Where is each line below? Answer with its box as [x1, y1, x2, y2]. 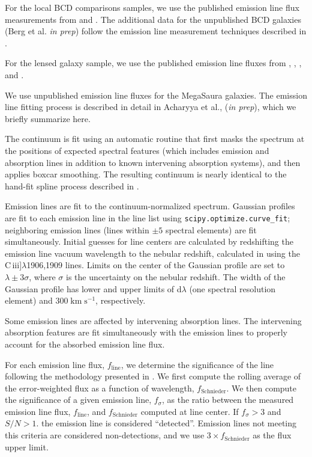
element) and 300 [5, 294, 68, 307]
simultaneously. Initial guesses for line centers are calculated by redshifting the [5, 235, 293, 248]
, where [29, 270, 56, 283]
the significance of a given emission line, [5, 393, 152, 406]
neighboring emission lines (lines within [5, 223, 149, 236]
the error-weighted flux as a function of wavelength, [5, 381, 194, 394]
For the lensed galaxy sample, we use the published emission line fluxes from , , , [5, 57, 302, 69]
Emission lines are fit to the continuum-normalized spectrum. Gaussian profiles [5, 200, 295, 212]
